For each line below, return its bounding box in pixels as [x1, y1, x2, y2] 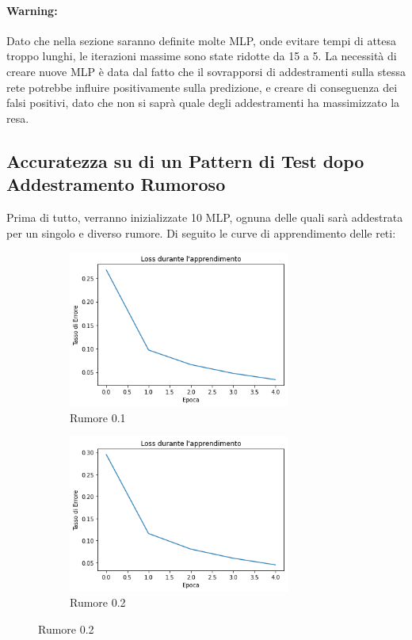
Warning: [6, 2, 58, 18]
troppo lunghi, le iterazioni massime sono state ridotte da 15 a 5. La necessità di [6, 48, 397, 64]
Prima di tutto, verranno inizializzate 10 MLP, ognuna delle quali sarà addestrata [6, 208, 403, 225]
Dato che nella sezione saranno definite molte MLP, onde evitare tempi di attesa [6, 32, 397, 48]
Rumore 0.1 [70, 409, 126, 425]
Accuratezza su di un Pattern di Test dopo [6, 148, 364, 173]
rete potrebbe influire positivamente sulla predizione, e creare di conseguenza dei [6, 78, 398, 95]
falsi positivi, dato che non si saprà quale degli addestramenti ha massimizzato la [6, 94, 400, 111]
